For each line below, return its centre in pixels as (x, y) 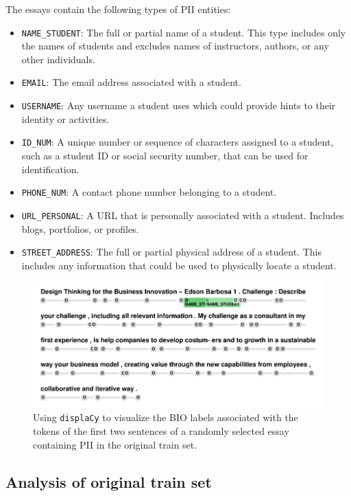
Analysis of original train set (109, 481)
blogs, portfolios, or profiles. (80, 228)
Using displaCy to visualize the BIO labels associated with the (166, 417)
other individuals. (58, 59)
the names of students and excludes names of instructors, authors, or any (175, 46)
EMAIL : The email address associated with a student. (131, 82)
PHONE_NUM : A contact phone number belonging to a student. (149, 192)
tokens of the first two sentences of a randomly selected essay (161, 430)
